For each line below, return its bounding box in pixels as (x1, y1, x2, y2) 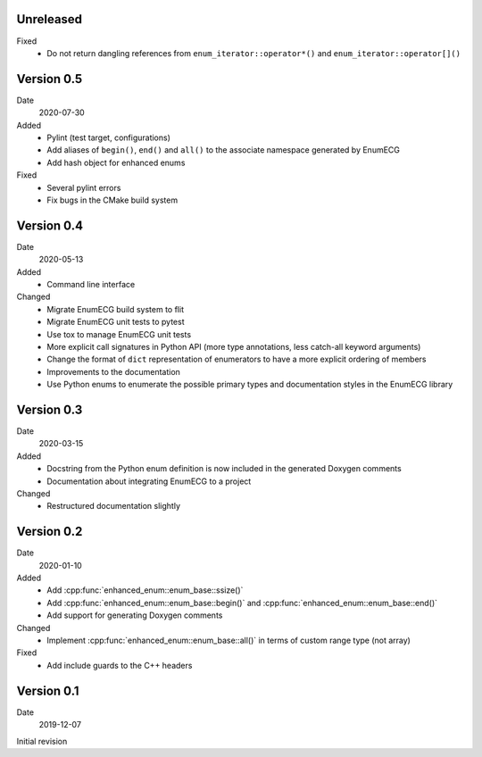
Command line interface (46, 279, 136, 290)
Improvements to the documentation (46, 366, 180, 377)
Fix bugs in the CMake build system (46, 195, 179, 205)
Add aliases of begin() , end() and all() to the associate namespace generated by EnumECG (46, 145, 401, 155)
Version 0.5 (16, 71, 83, 87)
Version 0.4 (16, 218, 84, 233)
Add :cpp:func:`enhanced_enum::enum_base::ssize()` (46, 585, 244, 595)
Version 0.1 (16, 683, 79, 698)
